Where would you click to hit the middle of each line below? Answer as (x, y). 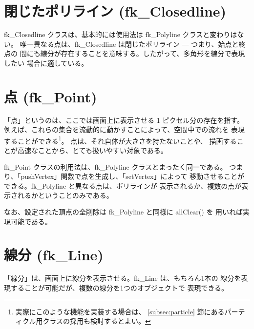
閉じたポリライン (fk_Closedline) (115, 11)
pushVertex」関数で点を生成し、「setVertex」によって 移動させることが (133, 176)
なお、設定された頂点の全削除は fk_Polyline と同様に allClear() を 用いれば (124, 212)
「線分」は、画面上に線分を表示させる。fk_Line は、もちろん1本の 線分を (123, 278)
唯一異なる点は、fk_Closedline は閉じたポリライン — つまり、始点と (129, 44)
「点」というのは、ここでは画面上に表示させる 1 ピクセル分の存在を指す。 (124, 120)
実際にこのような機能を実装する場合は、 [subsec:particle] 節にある (120, 311)
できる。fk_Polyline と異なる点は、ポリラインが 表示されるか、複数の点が (123, 185)
